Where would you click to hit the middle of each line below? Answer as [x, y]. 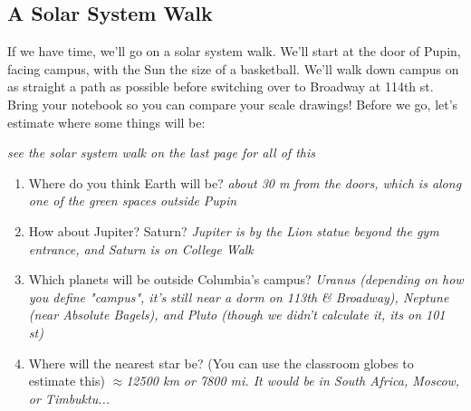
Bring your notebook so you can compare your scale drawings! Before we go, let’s [233, 104]
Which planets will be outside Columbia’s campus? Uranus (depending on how [246, 279]
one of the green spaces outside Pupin [133, 201]
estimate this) [67, 381]
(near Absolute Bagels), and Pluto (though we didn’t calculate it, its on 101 [237, 315]
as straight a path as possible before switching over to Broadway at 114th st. [221, 86]
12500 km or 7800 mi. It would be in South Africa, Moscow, [293, 381]
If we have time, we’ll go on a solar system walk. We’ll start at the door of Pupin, [234, 51]
